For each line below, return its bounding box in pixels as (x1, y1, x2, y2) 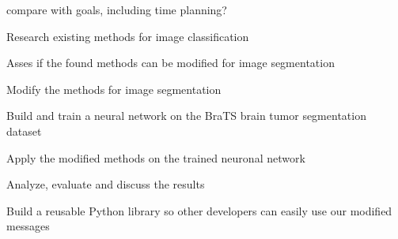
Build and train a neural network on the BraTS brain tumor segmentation (6, 107, 366, 124)
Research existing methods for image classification (6, 28, 249, 44)
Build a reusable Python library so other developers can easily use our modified (6, 202, 392, 218)
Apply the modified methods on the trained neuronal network (6, 149, 305, 166)
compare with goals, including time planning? (6, 2, 227, 17)
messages (6, 218, 50, 234)
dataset (6, 122, 42, 139)
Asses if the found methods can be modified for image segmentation (6, 54, 335, 71)
